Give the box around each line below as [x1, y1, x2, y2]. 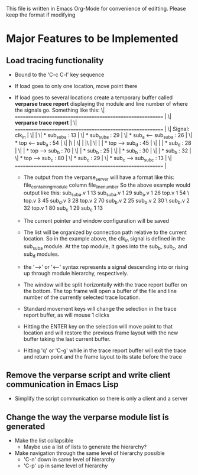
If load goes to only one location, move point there [14, 83, 138, 89]
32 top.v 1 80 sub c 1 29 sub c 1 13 [23, 204, 103, 213]
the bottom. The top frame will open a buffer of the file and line [23, 287, 177, 294]
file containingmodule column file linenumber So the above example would [23, 181, 191, 190]
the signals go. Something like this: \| [14, 106, 105, 113]
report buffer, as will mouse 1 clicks [23, 311, 110, 318]
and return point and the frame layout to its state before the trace [23, 353, 182, 360]
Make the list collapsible [14, 437, 74, 444]
